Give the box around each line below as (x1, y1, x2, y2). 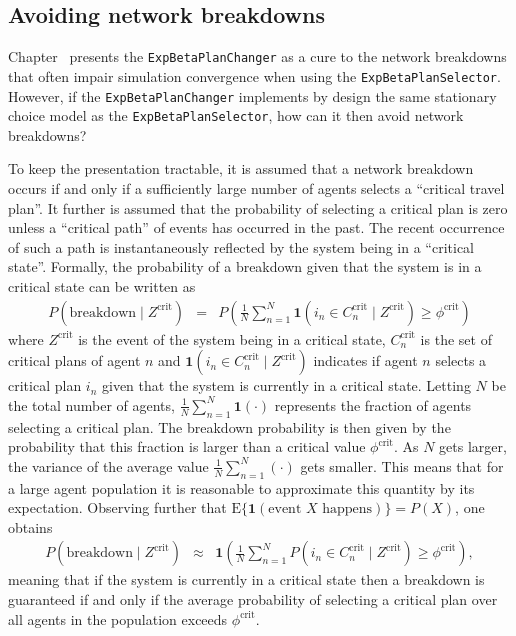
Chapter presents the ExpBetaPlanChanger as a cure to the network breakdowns (8, 46, 507, 67)
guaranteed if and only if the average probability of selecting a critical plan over (8, 588, 498, 609)
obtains (8, 516, 53, 537)
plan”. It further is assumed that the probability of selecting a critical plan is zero (8, 197, 508, 218)
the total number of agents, (8, 394, 175, 415)
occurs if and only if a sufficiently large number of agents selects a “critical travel (8, 178, 505, 199)
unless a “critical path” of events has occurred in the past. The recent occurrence (8, 217, 505, 238)
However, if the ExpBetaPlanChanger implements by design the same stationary (8, 85, 497, 106)
